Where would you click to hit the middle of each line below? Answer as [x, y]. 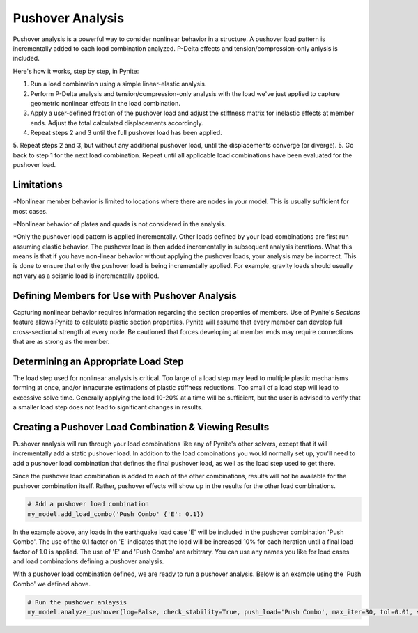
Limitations [38, 185]
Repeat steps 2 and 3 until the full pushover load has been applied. [126, 133]
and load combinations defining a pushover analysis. [88, 561]
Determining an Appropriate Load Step [98, 361]
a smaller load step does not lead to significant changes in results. [108, 407]
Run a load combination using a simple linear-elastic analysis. [118, 84]
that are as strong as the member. [61, 341]
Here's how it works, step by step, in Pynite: [76, 71]
